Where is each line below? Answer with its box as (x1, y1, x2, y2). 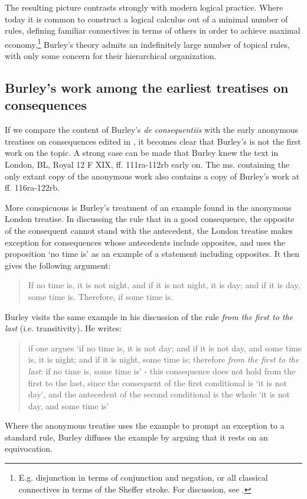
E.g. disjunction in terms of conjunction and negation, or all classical (18, 471, 268, 484)
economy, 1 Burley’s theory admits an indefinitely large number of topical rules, (5, 36, 290, 50)
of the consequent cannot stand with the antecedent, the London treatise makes (5, 224, 293, 236)
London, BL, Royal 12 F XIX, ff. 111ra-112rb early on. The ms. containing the (5, 158, 290, 170)
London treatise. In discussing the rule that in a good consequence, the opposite (5, 213, 295, 225)
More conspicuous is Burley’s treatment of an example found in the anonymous (5, 201, 292, 213)
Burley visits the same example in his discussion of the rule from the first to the (5, 310, 293, 322)
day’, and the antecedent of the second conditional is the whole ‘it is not (28, 388, 290, 400)
